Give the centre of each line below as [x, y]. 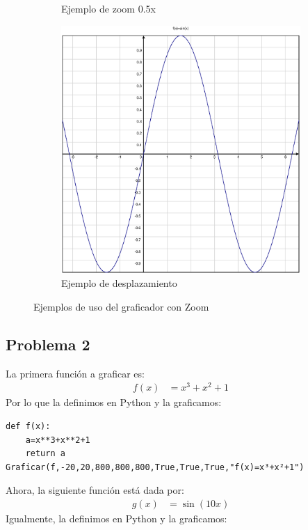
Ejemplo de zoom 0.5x [108, 8]
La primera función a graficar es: [75, 373]
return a [45, 454]
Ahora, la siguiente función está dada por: [95, 490]
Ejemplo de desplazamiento [119, 283]
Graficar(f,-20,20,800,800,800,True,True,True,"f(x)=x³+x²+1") [155, 467]
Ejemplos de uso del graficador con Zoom [121, 306]
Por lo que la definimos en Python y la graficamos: [114, 402]
